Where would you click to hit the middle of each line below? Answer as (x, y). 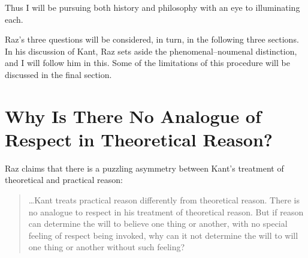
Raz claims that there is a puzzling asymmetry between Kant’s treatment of (144, 168)
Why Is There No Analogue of (133, 115)
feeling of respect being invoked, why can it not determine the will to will (163, 235)
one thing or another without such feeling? (107, 247)
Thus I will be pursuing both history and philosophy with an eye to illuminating (153, 7)
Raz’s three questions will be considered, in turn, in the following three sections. (152, 39)
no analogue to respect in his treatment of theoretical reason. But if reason (166, 211)
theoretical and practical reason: (64, 180)
